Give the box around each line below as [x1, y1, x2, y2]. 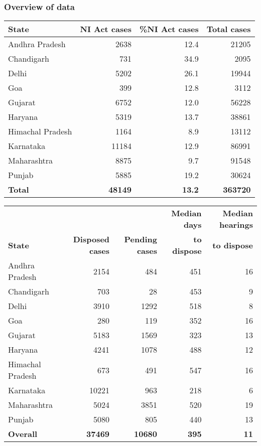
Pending [124, 233, 158, 245]
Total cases [206, 23, 251, 35]
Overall [8, 428, 38, 440]
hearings [219, 219, 253, 231]
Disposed [73, 233, 110, 245]
